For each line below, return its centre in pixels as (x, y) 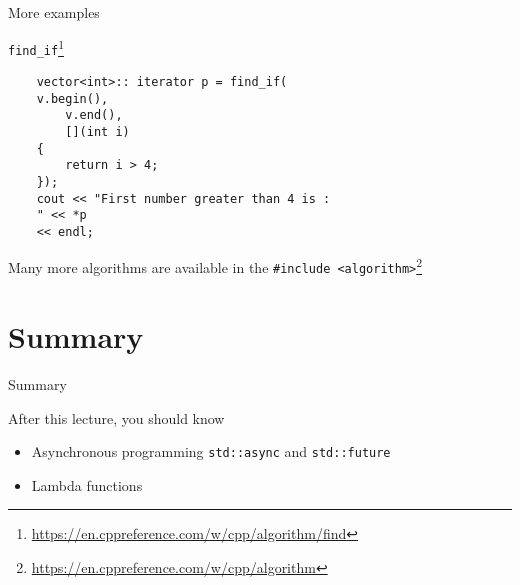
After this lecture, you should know (116, 417)
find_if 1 (36, 47)
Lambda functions (87, 484)
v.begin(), (72, 98)
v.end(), (94, 115)
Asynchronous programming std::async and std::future (211, 451)
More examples (54, 12)
